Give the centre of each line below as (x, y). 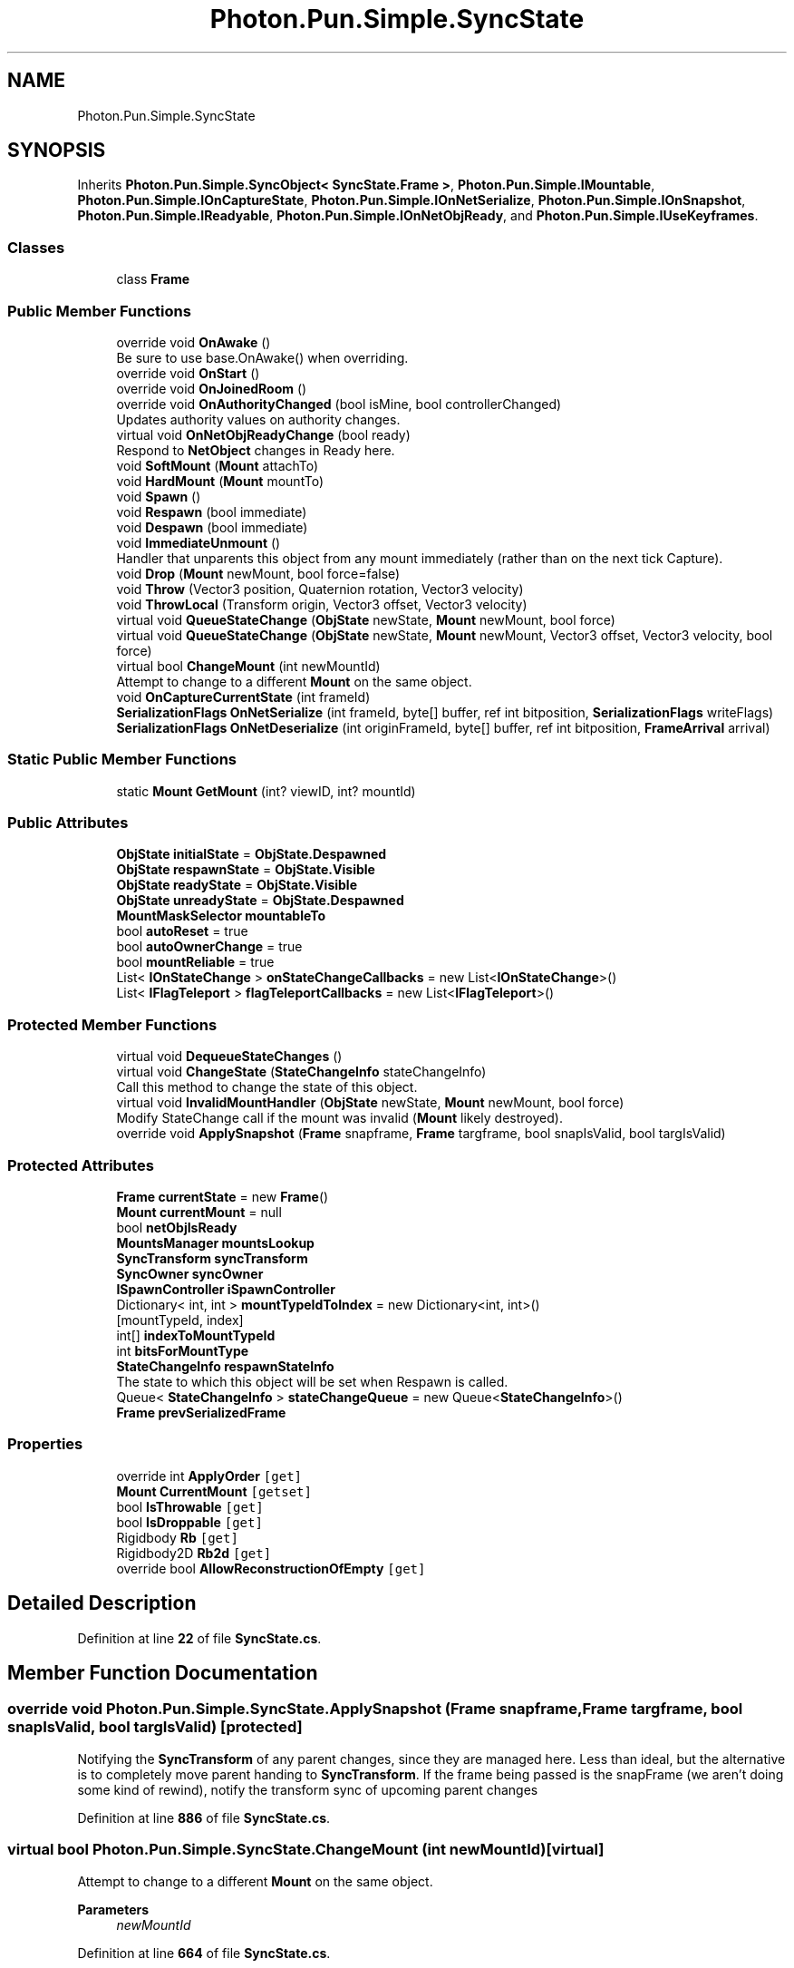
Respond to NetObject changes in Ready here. (256, 450)
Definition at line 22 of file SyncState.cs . (199, 1638)
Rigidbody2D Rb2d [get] (194, 1553)
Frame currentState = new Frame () (223, 1196)
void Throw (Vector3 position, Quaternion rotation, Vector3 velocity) (320, 589)
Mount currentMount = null (199, 1212)
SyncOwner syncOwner (190, 1273)
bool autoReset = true (182, 931)
